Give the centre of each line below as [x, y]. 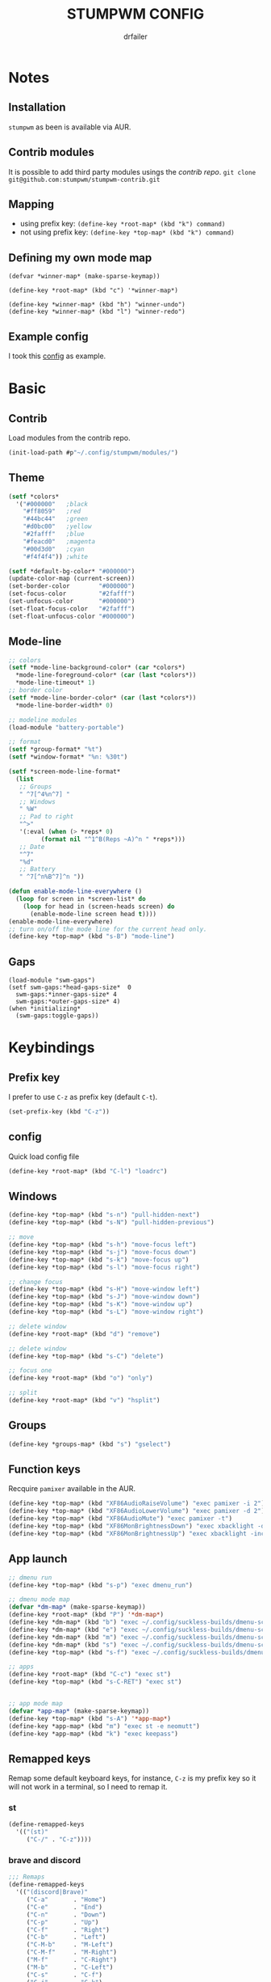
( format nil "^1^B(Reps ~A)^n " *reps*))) [113, 839]
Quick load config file [44, 1156]
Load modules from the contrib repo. [69, 438]
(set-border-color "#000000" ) [72, 586]
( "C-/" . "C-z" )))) [59, 1840]
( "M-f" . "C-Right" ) [71, 1960]
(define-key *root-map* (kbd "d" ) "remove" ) [84, 1334]
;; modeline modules [43, 720]
